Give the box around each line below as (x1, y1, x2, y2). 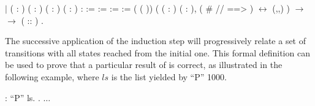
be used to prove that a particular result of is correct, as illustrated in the (5, 58, 283, 71)
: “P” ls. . (5, 91, 40, 104)
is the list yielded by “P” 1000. (111, 70, 227, 83)
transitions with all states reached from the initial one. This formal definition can (5, 46, 310, 59)
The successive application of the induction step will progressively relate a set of (5, 34, 306, 47)
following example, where (5, 70, 99, 83)
